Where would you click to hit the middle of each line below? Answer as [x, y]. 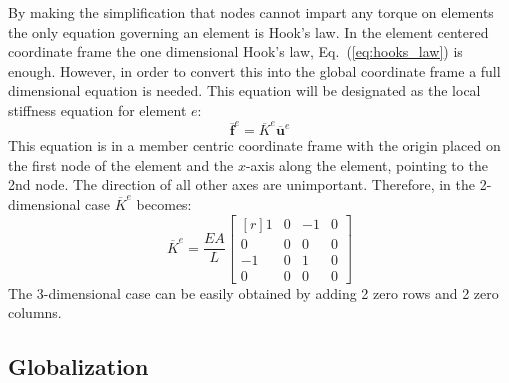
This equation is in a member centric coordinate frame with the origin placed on [254, 145]
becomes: [164, 204]
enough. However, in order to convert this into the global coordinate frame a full [254, 70]
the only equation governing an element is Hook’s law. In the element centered [248, 31]
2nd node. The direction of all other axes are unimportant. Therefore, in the [242, 184]
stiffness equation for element [97, 109]
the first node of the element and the [121, 164]
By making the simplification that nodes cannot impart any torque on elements [251, 12]
